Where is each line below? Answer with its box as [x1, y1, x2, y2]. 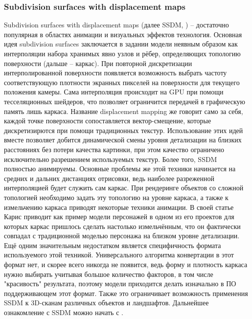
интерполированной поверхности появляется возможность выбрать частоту [4, 68, 227, 78]
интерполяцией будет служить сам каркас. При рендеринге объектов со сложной [4, 182, 244, 193]
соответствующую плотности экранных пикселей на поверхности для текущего [4, 77, 240, 87]
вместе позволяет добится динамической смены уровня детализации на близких [4, 135, 242, 145]
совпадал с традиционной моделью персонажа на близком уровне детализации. [4, 230, 240, 241]
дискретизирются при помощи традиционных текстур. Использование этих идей [4, 125, 243, 135]
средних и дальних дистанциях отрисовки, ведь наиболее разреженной [4, 173, 214, 183]
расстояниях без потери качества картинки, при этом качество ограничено [4, 144, 225, 154]
